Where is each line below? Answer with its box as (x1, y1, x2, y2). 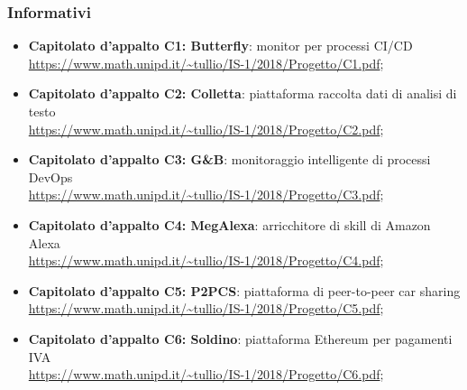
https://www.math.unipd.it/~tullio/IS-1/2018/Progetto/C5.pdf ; (28, 299, 384, 318)
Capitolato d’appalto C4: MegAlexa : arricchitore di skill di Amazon (28, 215, 431, 234)
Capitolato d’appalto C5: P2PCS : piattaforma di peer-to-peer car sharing (28, 281, 461, 300)
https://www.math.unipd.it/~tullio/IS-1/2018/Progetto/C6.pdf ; (28, 365, 384, 384)
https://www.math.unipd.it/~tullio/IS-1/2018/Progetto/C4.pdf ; (28, 251, 384, 270)
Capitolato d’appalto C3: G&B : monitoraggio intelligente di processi (28, 150, 431, 169)
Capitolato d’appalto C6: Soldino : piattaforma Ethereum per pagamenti (28, 329, 453, 348)
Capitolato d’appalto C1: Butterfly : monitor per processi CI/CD (28, 36, 413, 55)
